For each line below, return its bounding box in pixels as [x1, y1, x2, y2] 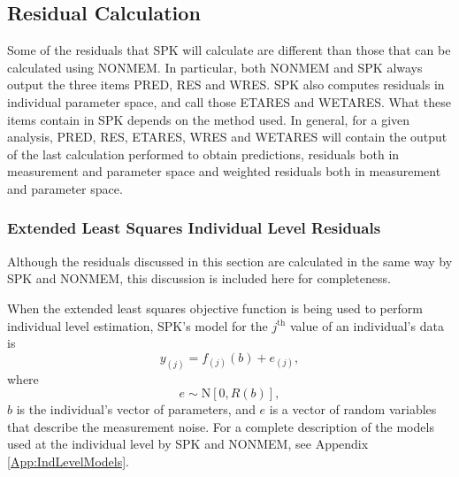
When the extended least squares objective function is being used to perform [7, 298, 423, 317]
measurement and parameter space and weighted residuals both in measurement [7, 162, 441, 181]
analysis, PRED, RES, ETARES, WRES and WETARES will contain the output [7, 127, 448, 146]
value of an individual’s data [289, 316, 444, 335]
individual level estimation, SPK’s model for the [7, 316, 268, 335]
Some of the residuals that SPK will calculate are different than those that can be [7, 41, 451, 59]
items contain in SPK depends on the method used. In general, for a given [7, 110, 410, 128]
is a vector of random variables [269, 400, 437, 419]
